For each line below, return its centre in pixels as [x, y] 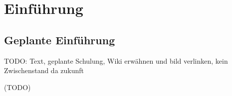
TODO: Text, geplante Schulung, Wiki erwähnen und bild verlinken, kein [116, 60]
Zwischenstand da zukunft [44, 70]
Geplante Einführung [60, 40]
